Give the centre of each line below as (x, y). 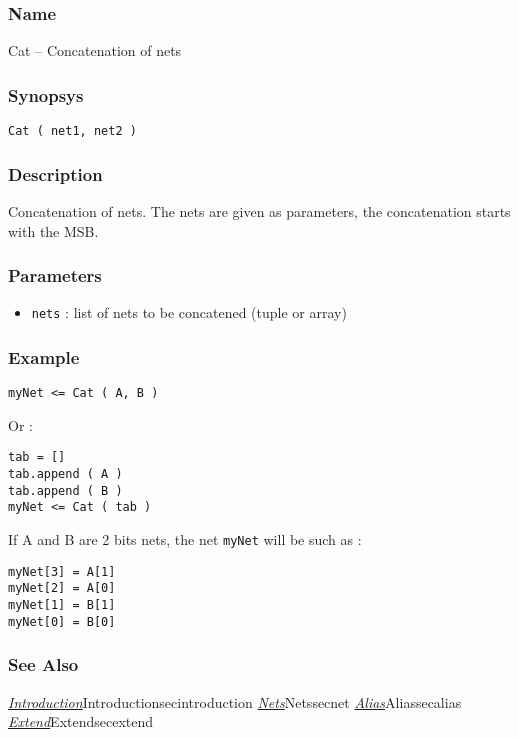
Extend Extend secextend (81, 721)
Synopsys (46, 94)
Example (44, 356)
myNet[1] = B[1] (62, 605)
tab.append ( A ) (65, 474)
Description (55, 173)
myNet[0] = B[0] (62, 621)
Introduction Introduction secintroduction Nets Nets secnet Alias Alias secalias (235, 701)
